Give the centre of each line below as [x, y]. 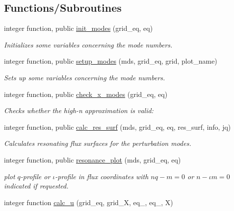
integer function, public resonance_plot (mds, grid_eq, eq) [92, 159]
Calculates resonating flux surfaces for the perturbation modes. [98, 143]
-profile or [35, 176]
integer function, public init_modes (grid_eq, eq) [78, 28]
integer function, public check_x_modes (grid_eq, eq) [86, 94]
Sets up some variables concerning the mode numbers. [85, 77]
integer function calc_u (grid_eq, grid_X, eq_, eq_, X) [89, 202]
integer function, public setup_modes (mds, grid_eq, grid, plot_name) [111, 61]
